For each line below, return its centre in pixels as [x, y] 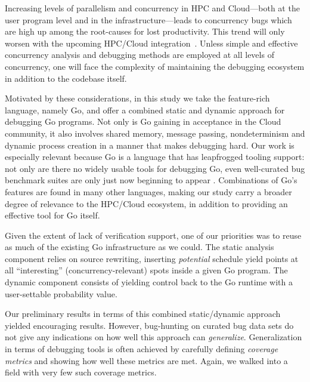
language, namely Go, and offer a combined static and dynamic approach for [145, 110]
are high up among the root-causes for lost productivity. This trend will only [145, 31]
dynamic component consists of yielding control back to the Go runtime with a [149, 282]
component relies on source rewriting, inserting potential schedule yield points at [152, 258]
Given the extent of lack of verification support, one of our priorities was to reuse [153, 235]
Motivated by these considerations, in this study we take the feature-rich [137, 98]
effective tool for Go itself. [52, 215]
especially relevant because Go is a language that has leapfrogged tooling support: [155, 157]
